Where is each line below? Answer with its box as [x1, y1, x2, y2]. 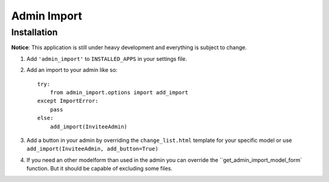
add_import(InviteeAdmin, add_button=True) [26, 145, 158, 152]
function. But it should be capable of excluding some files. [26, 165, 173, 172]
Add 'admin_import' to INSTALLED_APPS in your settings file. [26, 55, 187, 62]
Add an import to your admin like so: [26, 66, 118, 74]
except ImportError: [37, 97, 99, 105]
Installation [11, 27, 58, 38]
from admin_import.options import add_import [49, 89, 189, 96]
